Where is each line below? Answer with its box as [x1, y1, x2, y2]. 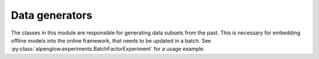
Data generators [11, 9, 93, 22]
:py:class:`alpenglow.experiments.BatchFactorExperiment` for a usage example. [11, 46, 205, 53]
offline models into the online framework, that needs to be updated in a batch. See [11, 37, 211, 44]
